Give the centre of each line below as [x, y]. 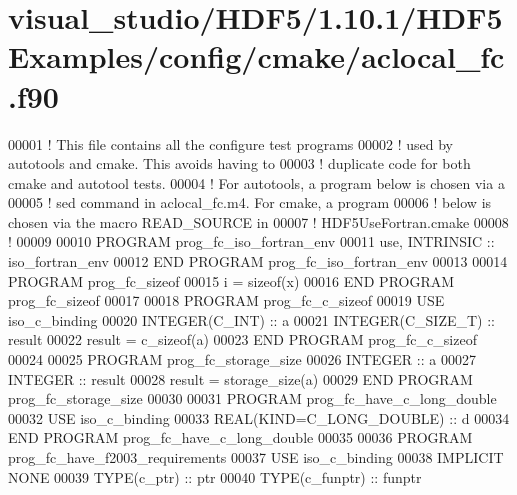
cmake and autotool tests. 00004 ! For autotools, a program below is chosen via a [256, 182]
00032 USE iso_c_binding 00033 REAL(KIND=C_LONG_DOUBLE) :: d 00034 [259, 417]
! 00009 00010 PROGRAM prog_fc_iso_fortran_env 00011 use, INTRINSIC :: [251, 241]
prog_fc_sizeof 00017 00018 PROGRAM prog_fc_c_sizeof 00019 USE [226, 300]
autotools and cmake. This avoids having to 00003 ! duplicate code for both [239, 163]
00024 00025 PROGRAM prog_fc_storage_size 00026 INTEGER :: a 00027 [242, 359]
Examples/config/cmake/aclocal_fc [256, 56]
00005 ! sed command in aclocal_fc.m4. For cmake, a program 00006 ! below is [250, 202]
